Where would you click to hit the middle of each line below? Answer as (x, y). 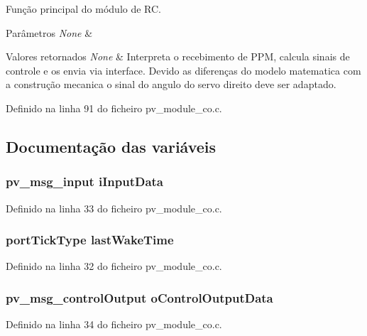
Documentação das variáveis (111, 146)
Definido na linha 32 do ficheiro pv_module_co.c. (114, 266)
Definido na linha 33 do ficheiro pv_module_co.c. (114, 208)
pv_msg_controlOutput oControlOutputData (139, 297)
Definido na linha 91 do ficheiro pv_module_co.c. (114, 108)
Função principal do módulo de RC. (84, 9)
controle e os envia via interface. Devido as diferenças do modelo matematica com (183, 70)
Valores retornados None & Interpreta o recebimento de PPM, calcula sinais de (178, 56)
